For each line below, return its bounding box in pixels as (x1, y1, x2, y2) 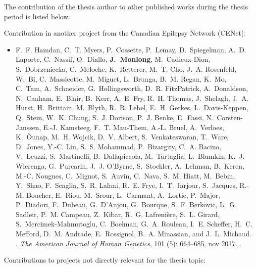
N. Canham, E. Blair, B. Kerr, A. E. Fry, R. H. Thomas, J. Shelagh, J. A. (15, 92, 249, 103)
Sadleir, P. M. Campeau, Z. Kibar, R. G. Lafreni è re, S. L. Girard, (15, 209, 220, 219)
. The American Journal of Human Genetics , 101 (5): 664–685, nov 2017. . (15, 238, 242, 248)
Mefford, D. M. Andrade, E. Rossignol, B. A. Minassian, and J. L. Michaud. (15, 228, 252, 239)
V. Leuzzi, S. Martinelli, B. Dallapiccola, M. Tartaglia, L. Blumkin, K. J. (15, 151, 245, 161)
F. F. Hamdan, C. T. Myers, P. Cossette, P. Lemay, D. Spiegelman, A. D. (15, 44, 247, 54)
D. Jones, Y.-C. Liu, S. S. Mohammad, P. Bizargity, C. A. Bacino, (15, 141, 221, 151)
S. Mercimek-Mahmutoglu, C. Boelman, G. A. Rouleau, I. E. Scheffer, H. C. (15, 219, 253, 229)
